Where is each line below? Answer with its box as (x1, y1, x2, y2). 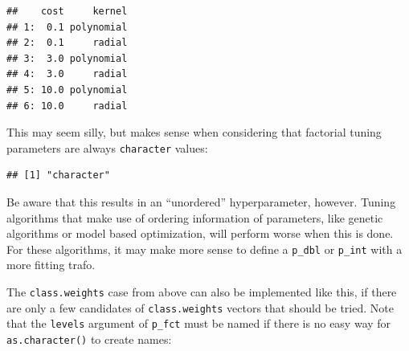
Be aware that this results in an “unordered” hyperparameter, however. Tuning (6, 194, 396, 210)
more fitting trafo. (6, 256, 96, 273)
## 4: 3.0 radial (6, 68, 128, 80)
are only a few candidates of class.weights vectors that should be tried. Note (6, 299, 394, 316)
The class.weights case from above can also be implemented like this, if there (6, 284, 397, 300)
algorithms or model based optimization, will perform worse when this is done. (6, 225, 394, 242)
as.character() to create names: (6, 331, 172, 347)
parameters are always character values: (6, 139, 208, 156)
